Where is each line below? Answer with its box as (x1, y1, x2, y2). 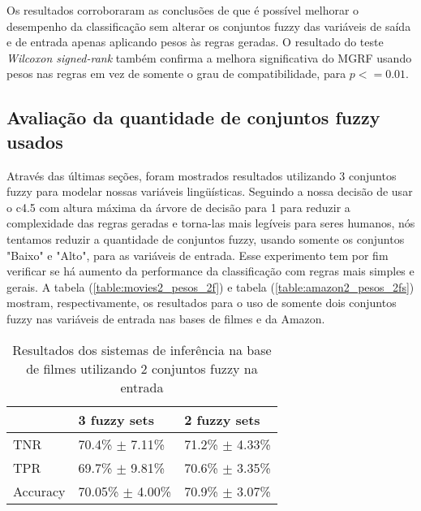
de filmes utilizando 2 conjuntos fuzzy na (26, 358, 258, 378)
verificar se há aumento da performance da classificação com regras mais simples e (6, 262, 415, 279)
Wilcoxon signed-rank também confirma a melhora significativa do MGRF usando (6, 49, 412, 66)
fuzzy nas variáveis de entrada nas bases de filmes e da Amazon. (6, 310, 325, 327)
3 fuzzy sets (78, 409, 154, 429)
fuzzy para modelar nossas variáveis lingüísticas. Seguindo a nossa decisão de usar (6, 183, 413, 200)
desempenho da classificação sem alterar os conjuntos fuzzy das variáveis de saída (6, 17, 411, 34)
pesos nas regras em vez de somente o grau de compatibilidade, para (6, 65, 346, 82)
